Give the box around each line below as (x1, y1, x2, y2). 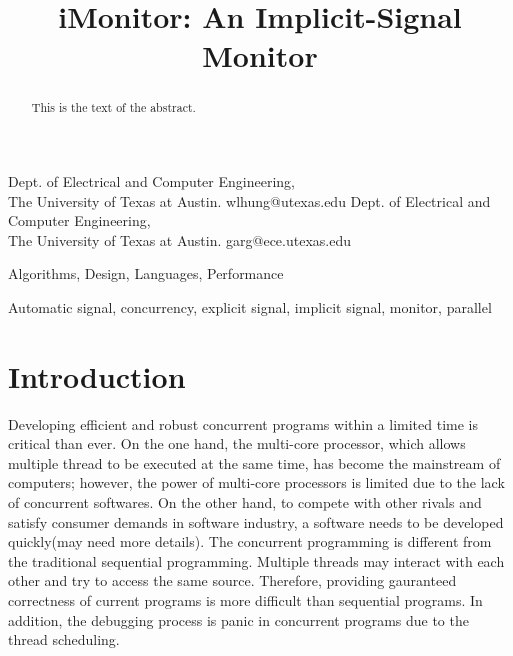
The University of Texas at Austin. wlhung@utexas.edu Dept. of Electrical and (8, 190, 491, 211)
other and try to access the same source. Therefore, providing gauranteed (8, 570, 457, 591)
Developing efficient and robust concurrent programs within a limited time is (8, 413, 479, 434)
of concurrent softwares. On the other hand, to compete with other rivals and (8, 492, 482, 513)
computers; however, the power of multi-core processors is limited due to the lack (8, 472, 505, 493)
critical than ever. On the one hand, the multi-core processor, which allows (8, 433, 466, 454)
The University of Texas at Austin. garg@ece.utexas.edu (8, 229, 351, 250)
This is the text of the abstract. (31, 99, 196, 116)
